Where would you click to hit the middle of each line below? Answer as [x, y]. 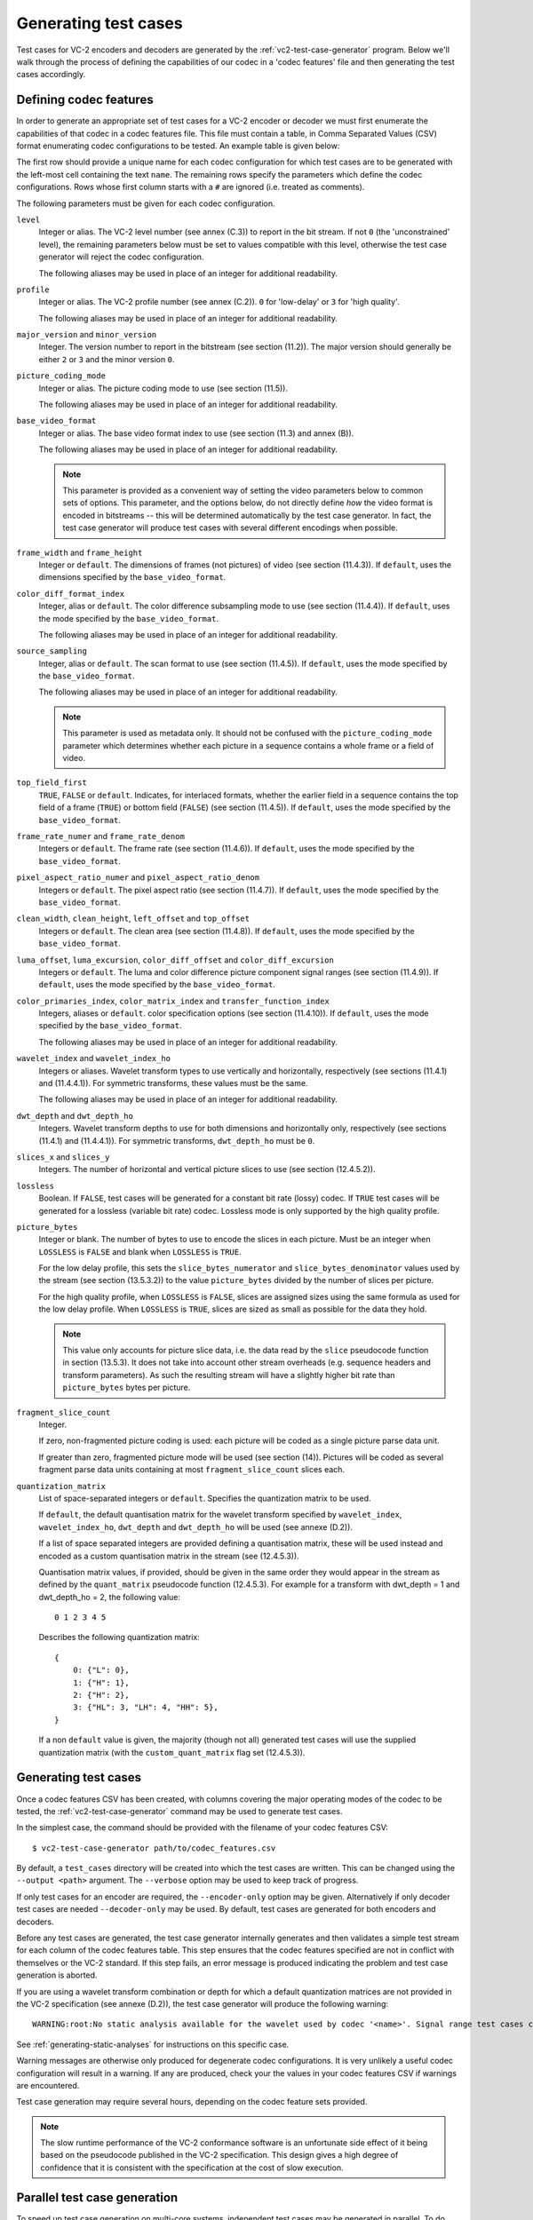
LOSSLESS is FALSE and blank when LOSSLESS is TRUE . [140, 1251]
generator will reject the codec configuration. [121, 257]
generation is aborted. [57, 1975]
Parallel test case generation [97, 2197]
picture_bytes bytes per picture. [127, 1387]
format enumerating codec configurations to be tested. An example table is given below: [178, 146]
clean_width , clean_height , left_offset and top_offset [133, 918]
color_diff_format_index [70, 594]
